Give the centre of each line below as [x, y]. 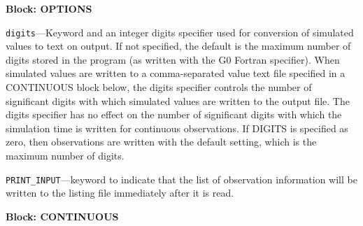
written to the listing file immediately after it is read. [120, 193]
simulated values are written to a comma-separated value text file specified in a [176, 73]
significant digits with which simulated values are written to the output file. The [178, 100]
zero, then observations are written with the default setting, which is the [161, 142]
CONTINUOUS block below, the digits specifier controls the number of [159, 87]
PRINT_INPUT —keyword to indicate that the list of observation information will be [181, 179]
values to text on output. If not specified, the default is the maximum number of [178, 46]
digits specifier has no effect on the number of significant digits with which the [174, 114]
